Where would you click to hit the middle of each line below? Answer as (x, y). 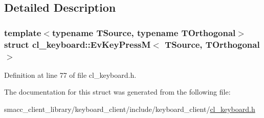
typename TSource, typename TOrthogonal (144, 32)
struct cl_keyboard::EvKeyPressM (78, 44)
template (23, 32)
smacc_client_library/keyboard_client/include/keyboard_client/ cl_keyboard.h (130, 109)
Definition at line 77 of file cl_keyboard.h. (70, 75)
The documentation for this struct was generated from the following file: (117, 92)
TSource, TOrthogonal (212, 44)
